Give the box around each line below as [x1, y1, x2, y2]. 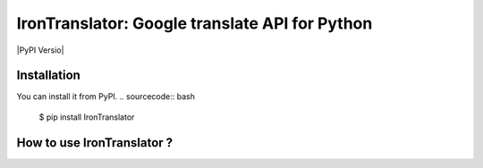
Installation [16, 68, 80, 83]
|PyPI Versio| [16, 45, 64, 55]
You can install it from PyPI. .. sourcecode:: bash [16, 91, 196, 102]
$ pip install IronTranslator [38, 112, 135, 122]
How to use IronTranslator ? [16, 135, 174, 150]
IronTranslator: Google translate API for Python [16, 13, 373, 33]
